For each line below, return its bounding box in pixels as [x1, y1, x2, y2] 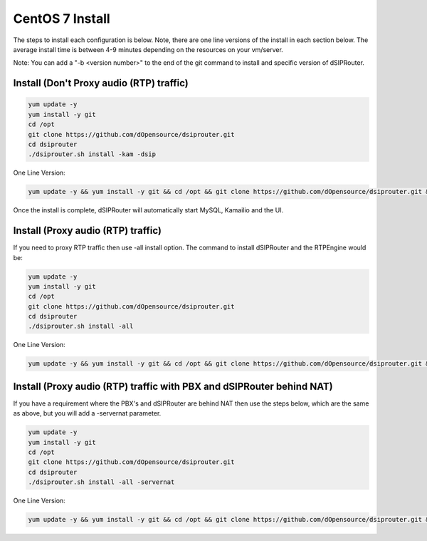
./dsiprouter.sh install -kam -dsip [28, 150, 157, 158]
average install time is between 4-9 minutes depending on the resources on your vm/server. [13, 45, 284, 53]
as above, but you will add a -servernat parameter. [13, 409, 162, 418]
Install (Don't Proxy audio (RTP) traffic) [13, 77, 189, 89]
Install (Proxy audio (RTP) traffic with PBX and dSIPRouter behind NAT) [13, 380, 334, 392]
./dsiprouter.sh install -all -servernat [28, 478, 175, 486]
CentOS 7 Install [13, 11, 110, 26]
